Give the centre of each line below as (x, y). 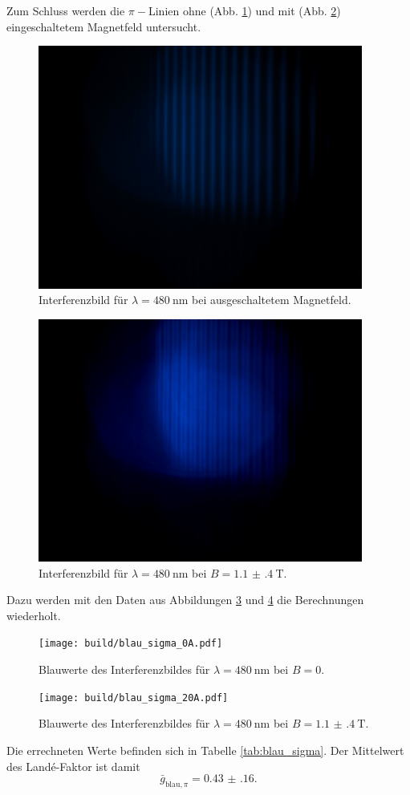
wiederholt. (34, 615)
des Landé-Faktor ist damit (73, 766)
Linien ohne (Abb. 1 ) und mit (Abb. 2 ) (244, 10)
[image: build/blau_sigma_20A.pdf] (134, 698)
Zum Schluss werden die (66, 10)
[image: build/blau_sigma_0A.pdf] (131, 644)
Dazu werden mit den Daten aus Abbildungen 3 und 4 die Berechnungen (185, 600)
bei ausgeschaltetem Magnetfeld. (272, 300)
